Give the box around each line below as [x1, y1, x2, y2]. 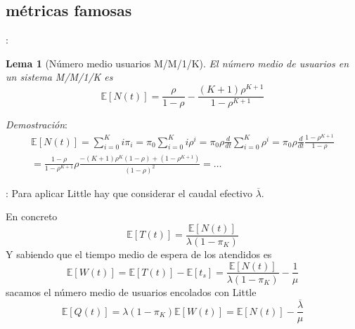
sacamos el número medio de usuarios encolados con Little [6, 284, 257, 299]
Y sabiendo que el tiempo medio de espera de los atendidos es [6, 246, 272, 261]
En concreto [6, 209, 58, 224]
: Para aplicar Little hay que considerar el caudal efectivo [6, 185, 253, 200]
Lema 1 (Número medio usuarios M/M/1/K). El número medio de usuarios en [6, 55, 349, 70]
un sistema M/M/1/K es [6, 69, 113, 84]
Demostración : [6, 117, 68, 132]
